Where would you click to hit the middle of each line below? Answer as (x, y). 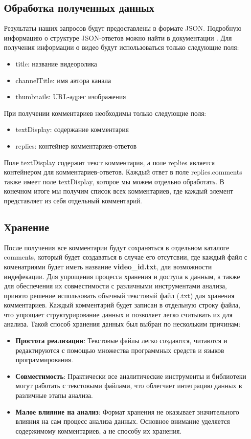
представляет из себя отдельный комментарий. (73, 200)
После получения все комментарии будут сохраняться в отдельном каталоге (117, 247)
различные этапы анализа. (54, 395)
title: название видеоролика (56, 63)
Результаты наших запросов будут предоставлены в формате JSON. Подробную (123, 28)
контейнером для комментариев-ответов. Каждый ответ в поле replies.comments (123, 172)
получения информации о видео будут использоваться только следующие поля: (122, 47)
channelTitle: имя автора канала (63, 80)
